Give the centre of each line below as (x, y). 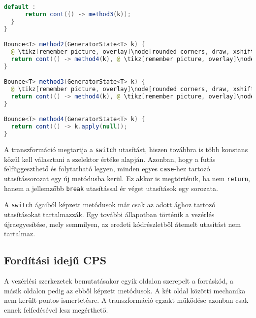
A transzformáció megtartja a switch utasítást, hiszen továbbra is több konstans (126, 149)
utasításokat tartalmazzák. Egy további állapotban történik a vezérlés (109, 214)
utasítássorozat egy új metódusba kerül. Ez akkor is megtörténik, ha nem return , (127, 178)
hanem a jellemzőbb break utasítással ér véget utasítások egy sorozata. (111, 188)
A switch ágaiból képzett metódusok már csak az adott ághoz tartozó (110, 205)
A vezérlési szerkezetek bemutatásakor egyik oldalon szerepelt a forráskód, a (119, 280)
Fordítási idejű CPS (55, 260)
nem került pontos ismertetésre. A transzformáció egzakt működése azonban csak (126, 300)
